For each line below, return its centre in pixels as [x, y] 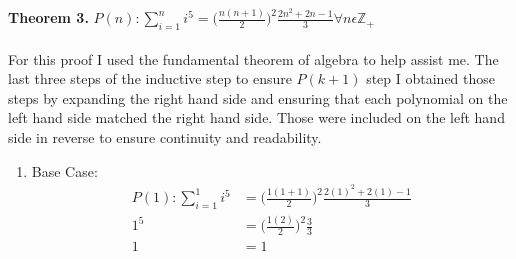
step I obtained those [431, 78]
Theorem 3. [48, 17]
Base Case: [64, 170]
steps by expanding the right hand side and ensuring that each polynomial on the [258, 97]
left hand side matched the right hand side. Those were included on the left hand [256, 117]
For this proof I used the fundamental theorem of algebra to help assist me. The [253, 58]
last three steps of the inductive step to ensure [150, 78]
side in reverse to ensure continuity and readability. [165, 137]
